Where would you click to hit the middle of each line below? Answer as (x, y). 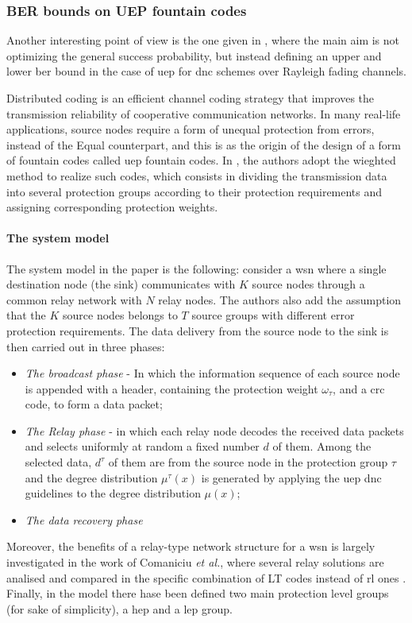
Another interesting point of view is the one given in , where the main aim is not (203, 40)
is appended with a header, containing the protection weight (171, 388)
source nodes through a (308, 284)
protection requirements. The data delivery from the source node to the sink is (198, 330)
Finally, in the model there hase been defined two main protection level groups (198, 593)
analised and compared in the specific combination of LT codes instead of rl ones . (206, 577)
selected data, (58, 462)
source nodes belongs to (120, 315)
